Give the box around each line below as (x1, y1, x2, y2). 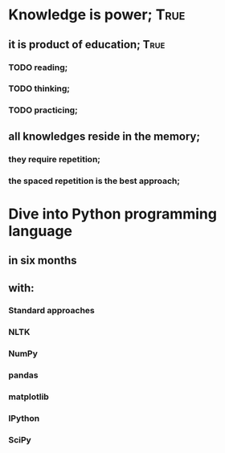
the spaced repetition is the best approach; (8, 175, 181, 186)
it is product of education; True (8, 38, 166, 51)
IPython (8, 413, 40, 424)
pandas (8, 369, 39, 381)
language (8, 222, 73, 240)
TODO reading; (8, 62, 68, 73)
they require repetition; (8, 153, 100, 165)
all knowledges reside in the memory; (8, 129, 201, 143)
